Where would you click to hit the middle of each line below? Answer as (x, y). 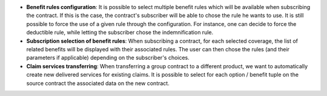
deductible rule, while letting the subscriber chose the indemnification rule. (120, 33)
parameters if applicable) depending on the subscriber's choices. (108, 58)
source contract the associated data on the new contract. (98, 83)
